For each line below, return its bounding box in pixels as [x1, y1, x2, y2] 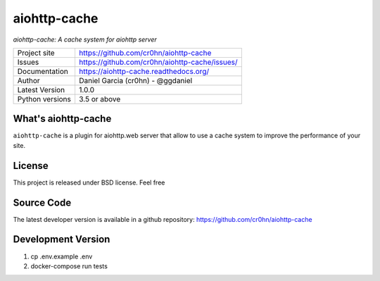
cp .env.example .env [30, 252, 93, 261]
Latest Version [17, 85, 65, 94]
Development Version [13, 233, 110, 246]
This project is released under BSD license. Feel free [13, 178, 165, 187]
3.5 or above [78, 94, 121, 104]
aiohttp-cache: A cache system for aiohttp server [13, 35, 158, 44]
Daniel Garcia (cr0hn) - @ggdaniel [78, 75, 193, 85]
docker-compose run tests [30, 261, 108, 270]
